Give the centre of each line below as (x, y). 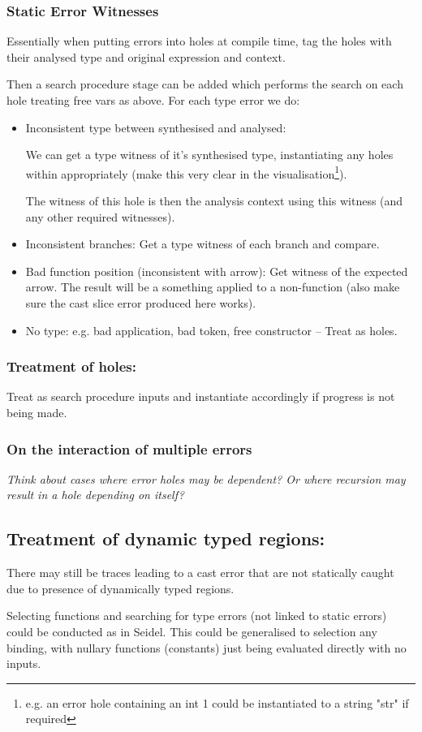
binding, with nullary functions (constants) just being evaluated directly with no (207, 647)
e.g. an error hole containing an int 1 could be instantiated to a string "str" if (217, 702)
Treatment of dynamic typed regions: (166, 538)
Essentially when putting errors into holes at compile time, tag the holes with (199, 41)
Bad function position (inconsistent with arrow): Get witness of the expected (217, 271)
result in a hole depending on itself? (95, 495)
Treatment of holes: (71, 366)
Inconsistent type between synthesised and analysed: (156, 127)
